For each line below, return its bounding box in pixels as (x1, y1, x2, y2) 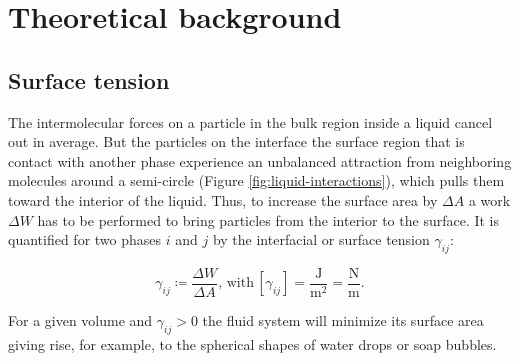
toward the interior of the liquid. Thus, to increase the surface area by (8, 189, 438, 210)
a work (468, 189, 511, 210)
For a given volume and (8, 310, 153, 330)
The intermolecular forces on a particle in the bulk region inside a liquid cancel (8, 111, 493, 132)
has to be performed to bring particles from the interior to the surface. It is (37, 209, 500, 230)
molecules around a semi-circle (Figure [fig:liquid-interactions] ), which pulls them (8, 170, 505, 191)
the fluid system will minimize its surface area (202, 310, 484, 330)
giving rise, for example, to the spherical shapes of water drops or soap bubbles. (8, 333, 497, 354)
